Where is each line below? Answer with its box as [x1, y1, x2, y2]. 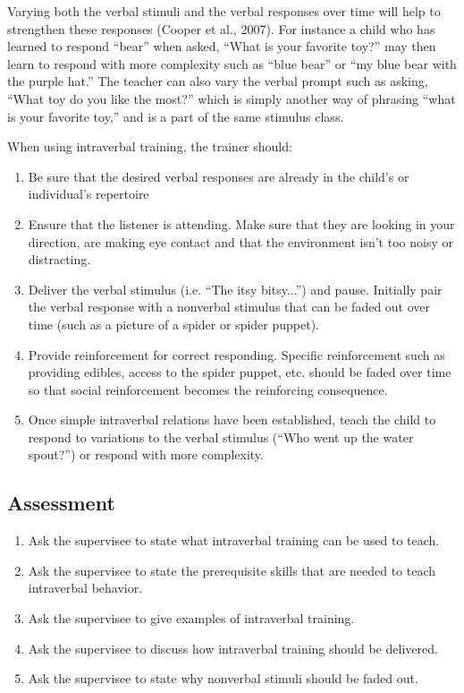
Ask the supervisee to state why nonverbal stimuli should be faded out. [28, 669, 418, 688]
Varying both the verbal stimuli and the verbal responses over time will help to [7, 2, 441, 20]
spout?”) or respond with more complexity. [28, 445, 264, 464]
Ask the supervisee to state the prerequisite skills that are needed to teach [28, 560, 436, 579]
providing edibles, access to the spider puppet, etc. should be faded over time [28, 363, 451, 381]
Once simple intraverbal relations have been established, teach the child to [28, 410, 436, 429]
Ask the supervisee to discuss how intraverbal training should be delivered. [28, 638, 438, 657]
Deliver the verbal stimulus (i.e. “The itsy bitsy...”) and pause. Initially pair [28, 279, 443, 298]
